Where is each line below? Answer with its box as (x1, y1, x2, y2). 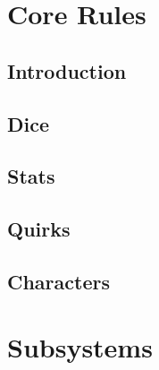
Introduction (7, 56, 127, 84)
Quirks (7, 215, 71, 243)
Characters (7, 267, 110, 295)
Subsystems (7, 329, 153, 366)
